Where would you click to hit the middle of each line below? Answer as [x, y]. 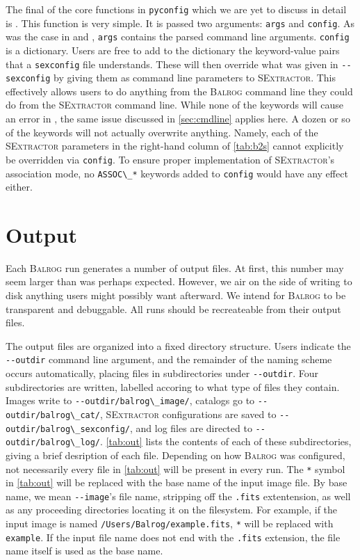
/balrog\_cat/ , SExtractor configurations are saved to [156, 414]
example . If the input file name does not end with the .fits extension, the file [173, 537]
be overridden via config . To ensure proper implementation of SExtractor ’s [170, 159]
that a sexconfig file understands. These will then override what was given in [172, 64]
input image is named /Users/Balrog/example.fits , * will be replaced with [170, 523]
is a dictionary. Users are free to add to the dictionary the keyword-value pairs [173, 50]
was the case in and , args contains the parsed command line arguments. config [178, 37]
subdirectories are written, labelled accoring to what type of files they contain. [173, 386]
